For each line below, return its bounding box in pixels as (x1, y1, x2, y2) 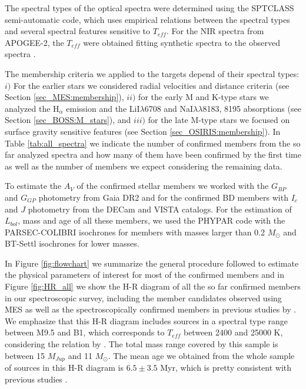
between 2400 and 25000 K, (183, 326, 283, 338)
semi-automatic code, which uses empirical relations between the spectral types (5, 13, 290, 25)
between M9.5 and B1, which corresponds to (5, 326, 165, 338)
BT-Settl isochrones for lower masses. (5, 237, 139, 250)
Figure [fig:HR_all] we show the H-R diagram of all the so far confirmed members (5, 280, 301, 292)
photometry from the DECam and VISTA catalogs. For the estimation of (28, 202, 292, 215)
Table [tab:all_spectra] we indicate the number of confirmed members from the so (5, 137, 301, 149)
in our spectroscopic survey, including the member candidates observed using (5, 291, 282, 304)
